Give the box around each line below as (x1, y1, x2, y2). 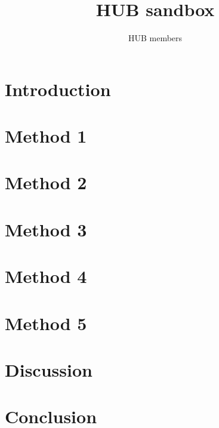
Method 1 (5, 124, 87, 148)
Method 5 (5, 310, 87, 335)
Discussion (5, 357, 92, 381)
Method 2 (5, 170, 87, 195)
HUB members (128, 32, 183, 44)
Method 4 (5, 264, 87, 288)
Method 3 (5, 217, 87, 241)
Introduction (5, 76, 111, 101)
